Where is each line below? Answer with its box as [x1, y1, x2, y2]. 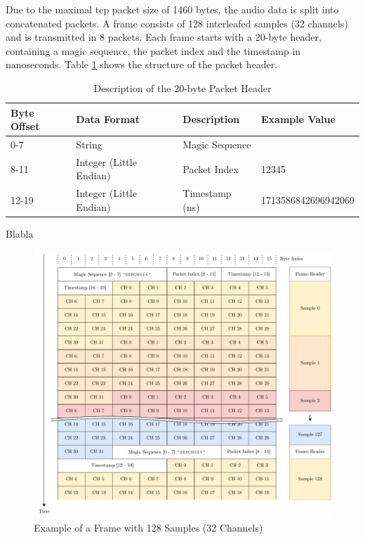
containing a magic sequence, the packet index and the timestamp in [6, 43, 301, 58]
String [76, 137, 102, 151]
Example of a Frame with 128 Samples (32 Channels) [34, 520, 263, 535]
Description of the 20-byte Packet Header [93, 80, 272, 95]
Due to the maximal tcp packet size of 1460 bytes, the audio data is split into [6, 2, 339, 16]
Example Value [260, 112, 336, 127]
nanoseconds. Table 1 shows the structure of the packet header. [6, 57, 278, 72]
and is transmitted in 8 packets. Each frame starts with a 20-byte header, [6, 30, 321, 44]
